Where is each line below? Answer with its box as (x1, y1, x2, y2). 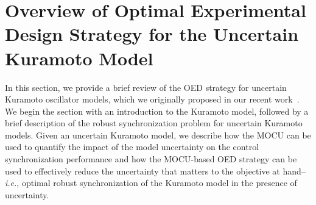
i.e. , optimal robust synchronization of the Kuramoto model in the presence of (5, 176, 297, 189)
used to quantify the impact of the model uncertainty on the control (5, 140, 259, 153)
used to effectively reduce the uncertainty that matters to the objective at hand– (5, 164, 306, 177)
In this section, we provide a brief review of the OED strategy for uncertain (5, 81, 287, 93)
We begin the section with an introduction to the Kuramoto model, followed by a (5, 104, 309, 117)
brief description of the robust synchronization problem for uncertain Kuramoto (5, 117, 303, 129)
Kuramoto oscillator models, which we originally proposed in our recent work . (5, 93, 300, 106)
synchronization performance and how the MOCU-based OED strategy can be (5, 153, 297, 165)
